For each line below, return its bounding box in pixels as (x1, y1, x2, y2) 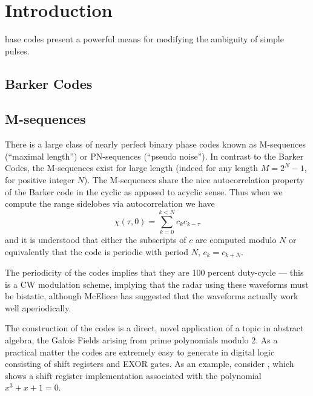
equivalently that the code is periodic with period (5, 245, 189, 258)
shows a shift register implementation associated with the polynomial (5, 369, 262, 381)
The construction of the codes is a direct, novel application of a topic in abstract (5, 322, 304, 334)
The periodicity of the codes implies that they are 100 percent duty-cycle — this (5, 266, 304, 279)
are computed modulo (195, 233, 277, 245)
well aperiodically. (5, 301, 71, 314)
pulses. (5, 44, 30, 57)
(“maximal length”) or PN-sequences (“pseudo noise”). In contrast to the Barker (5, 149, 304, 162)
